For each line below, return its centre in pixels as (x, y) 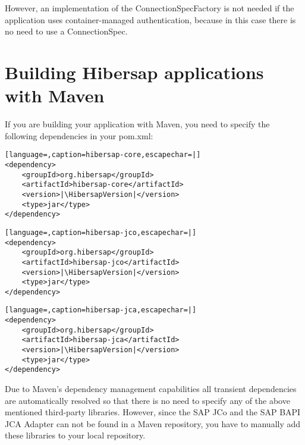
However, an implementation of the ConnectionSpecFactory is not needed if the (150, 8)
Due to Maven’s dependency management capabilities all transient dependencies (151, 389)
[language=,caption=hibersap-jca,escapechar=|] (101, 310)
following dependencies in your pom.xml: (79, 135)
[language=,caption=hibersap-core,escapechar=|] (103, 155)
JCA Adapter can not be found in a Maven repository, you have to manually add (153, 423)
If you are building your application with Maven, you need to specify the (137, 124)
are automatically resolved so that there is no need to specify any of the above (147, 400)
